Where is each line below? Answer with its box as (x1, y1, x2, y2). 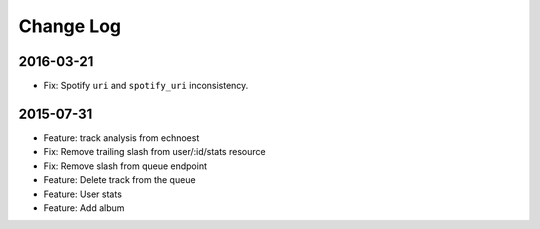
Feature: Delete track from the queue (43, 174, 196, 186)
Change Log (18, 15, 122, 37)
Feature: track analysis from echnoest (43, 131, 200, 144)
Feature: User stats (43, 188, 122, 200)
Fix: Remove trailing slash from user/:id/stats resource (43, 146, 266, 158)
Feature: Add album (43, 201, 125, 214)
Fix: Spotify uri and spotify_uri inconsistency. (43, 80, 249, 92)
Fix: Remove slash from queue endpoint (43, 160, 207, 172)
